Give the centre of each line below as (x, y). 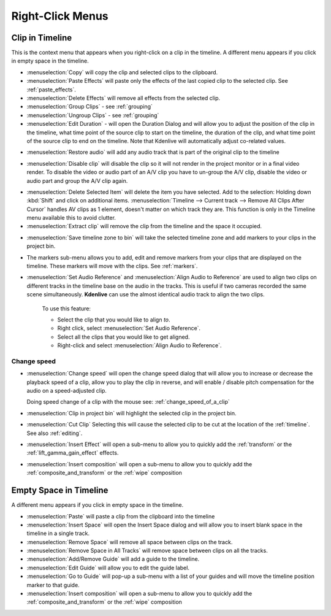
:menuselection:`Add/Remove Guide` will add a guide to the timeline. (113, 559)
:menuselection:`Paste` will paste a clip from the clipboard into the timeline (121, 516)
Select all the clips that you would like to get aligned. (124, 337)
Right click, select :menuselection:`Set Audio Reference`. (129, 328)
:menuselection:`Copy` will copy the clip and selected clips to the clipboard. (122, 72)
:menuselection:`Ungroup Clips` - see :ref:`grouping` (93, 115)
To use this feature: (67, 308)
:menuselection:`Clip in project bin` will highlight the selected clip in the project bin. (131, 413)
